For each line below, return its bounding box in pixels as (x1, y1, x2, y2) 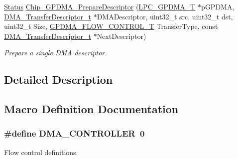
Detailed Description (4, 72, 113, 87)
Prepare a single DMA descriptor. (4, 47, 107, 58)
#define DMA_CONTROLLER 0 (4, 127, 145, 140)
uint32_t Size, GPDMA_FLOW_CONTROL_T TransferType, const (4, 21, 218, 31)
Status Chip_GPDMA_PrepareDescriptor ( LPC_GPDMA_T (4, 1, 196, 11)
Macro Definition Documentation (4, 101, 179, 117)
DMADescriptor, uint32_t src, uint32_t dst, (97, 11, 233, 21)
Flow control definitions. (4, 147, 78, 157)
